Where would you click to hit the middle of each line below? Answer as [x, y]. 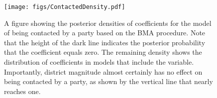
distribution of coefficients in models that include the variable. [99, 62]
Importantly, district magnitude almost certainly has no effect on [103, 71]
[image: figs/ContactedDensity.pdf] [65, 7]
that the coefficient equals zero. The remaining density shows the [103, 52]
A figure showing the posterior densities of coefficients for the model [108, 23]
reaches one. [22, 91]
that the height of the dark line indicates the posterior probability [105, 42]
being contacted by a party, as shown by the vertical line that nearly [108, 81]
